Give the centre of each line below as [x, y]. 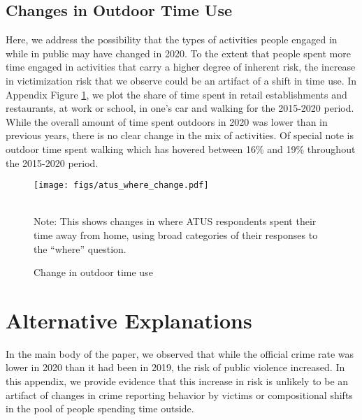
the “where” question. [80, 248]
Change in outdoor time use [93, 272]
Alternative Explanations [129, 320]
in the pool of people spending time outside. [100, 408]
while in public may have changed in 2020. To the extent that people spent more [178, 53]
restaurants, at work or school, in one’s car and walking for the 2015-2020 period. [180, 108]
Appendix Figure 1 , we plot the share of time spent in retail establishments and [176, 94]
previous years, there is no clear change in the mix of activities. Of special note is [180, 135]
